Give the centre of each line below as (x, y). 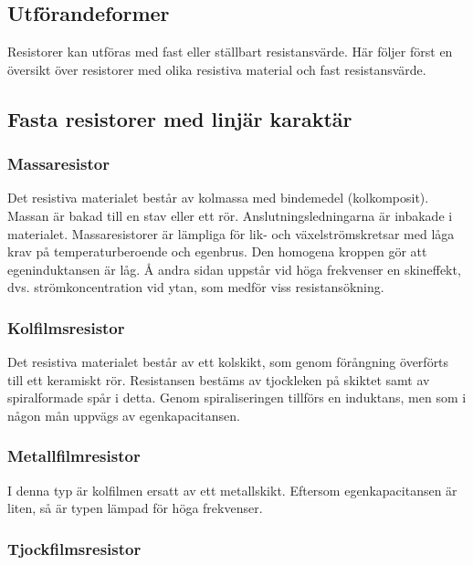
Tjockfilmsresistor (74, 548)
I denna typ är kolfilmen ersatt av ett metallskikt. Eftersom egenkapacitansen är (232, 490)
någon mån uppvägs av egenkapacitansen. (124, 415)
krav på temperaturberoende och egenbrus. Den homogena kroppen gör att (217, 251)
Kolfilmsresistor (66, 327)
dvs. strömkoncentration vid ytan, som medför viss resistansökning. (196, 287)
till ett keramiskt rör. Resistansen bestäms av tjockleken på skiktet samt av (219, 379)
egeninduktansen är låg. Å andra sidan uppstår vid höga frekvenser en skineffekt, (234, 269)
